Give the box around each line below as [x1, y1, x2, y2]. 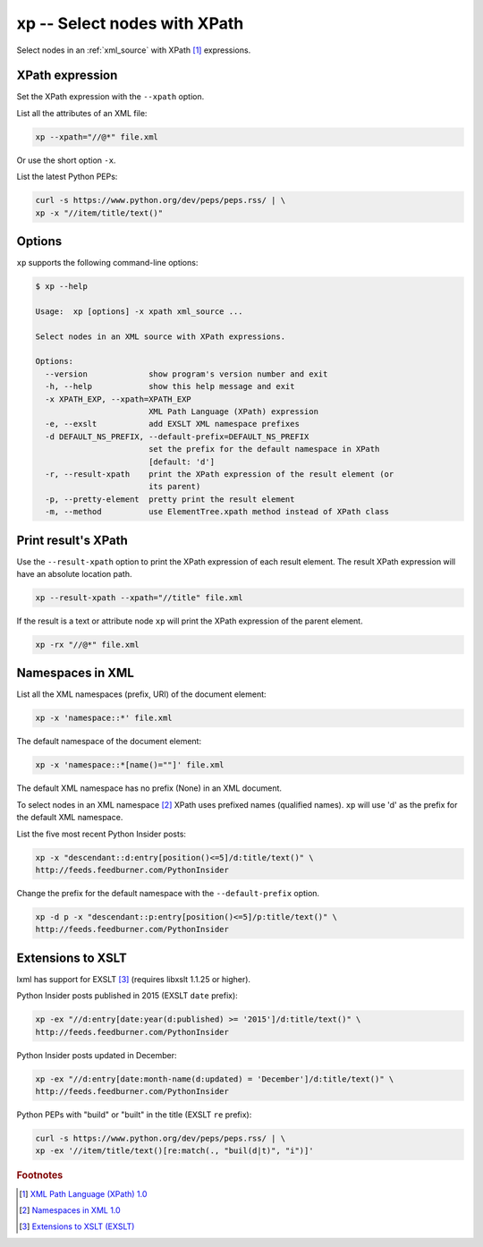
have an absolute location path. [16, 568, 132, 579]
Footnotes [16, 1169, 64, 1182]
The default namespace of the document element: [16, 736, 201, 747]
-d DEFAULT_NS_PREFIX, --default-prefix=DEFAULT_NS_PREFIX [45, 431, 309, 442]
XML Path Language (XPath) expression [148, 406, 319, 416]
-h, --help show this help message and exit [45, 381, 295, 392]
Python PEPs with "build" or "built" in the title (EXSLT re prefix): [16, 1109, 252, 1120]
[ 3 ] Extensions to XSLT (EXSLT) [19, 1221, 135, 1232]
